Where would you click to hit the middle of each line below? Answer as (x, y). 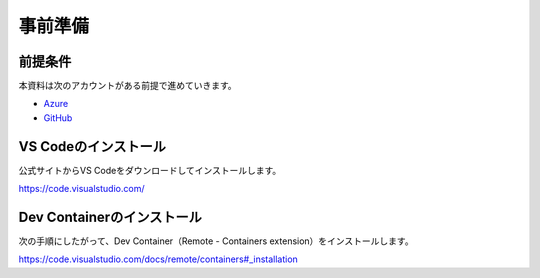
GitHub (58, 117)
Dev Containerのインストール (110, 216)
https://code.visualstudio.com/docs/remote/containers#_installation (158, 259)
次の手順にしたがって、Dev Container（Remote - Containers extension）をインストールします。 (216, 241)
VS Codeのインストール (92, 146)
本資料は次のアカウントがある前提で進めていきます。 (127, 86)
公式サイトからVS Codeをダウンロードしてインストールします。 (150, 170)
